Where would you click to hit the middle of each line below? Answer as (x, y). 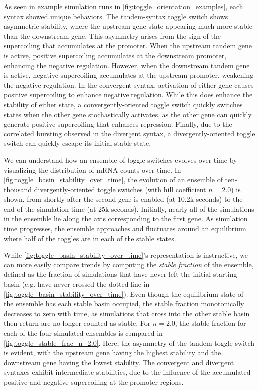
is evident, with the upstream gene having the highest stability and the (113, 352)
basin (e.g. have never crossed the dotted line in (77, 284)
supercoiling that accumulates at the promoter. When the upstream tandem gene (128, 46)
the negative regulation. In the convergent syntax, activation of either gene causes (129, 84)
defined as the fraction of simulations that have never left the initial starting (121, 274)
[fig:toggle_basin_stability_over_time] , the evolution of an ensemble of (113, 180)
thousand (18, 189)
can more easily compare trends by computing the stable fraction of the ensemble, (129, 264)
